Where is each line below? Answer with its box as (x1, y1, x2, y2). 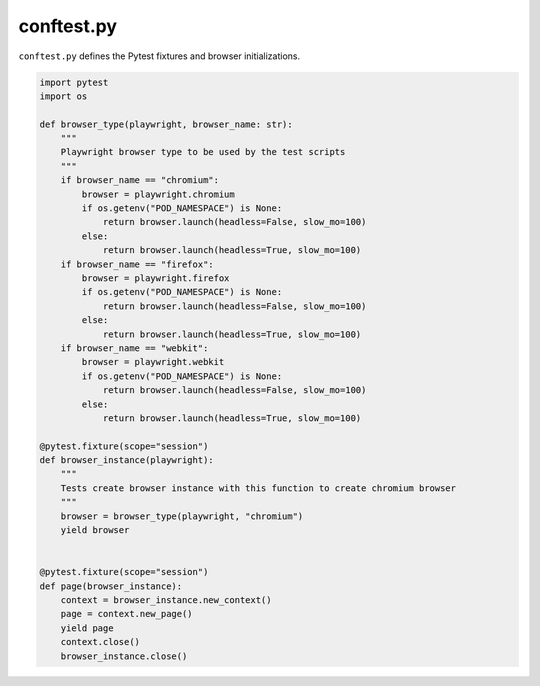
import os (39, 90, 88, 102)
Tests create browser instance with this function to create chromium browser (60, 482, 457, 494)
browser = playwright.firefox (81, 273, 230, 284)
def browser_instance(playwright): (39, 455, 214, 466)
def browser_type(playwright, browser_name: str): (39, 118, 294, 130)
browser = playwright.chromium (81, 188, 235, 200)
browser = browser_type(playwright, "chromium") (60, 510, 304, 522)
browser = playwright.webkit (81, 356, 225, 368)
